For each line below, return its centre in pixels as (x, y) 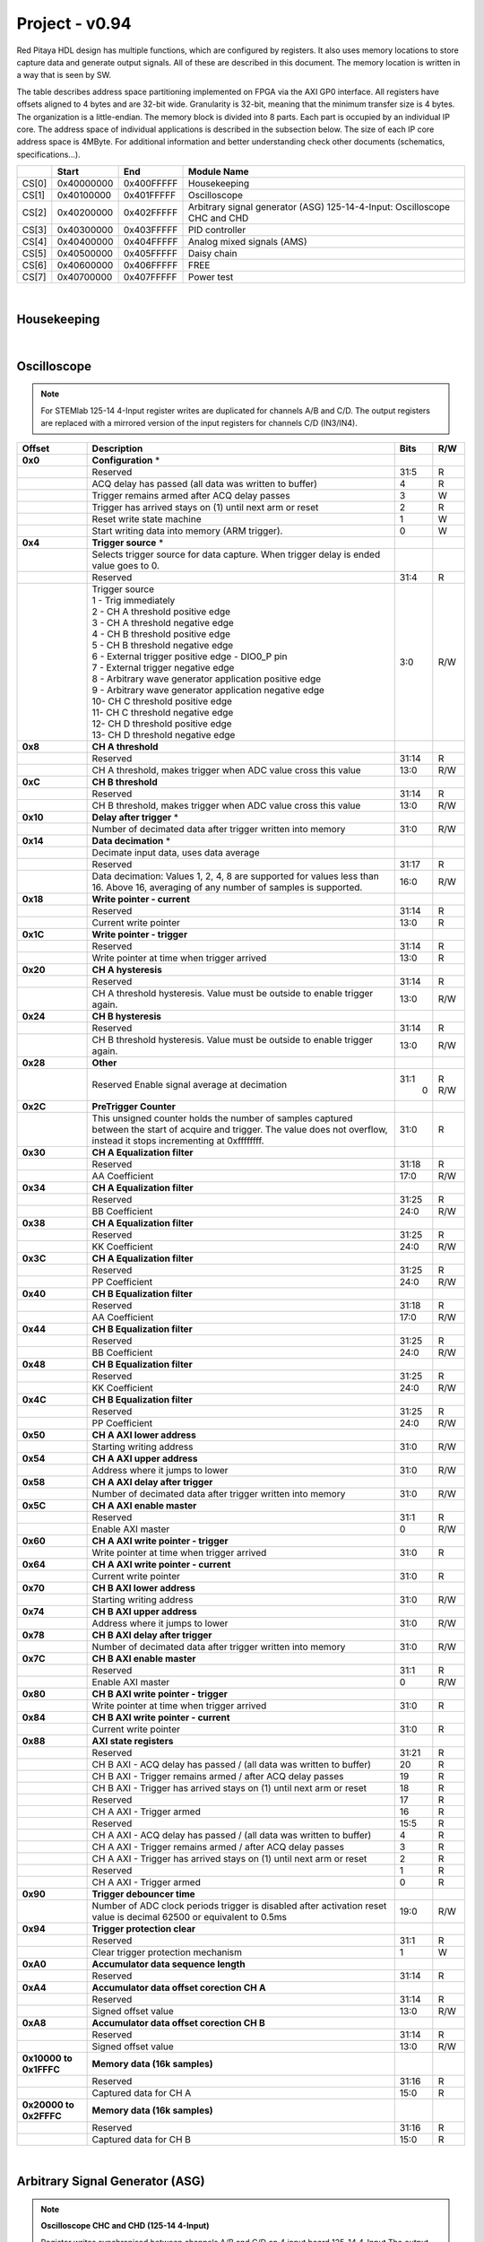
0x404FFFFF (151, 242)
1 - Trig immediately (134, 600)
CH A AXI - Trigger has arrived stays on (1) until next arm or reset (229, 1858)
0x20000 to (48, 2105)
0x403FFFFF (151, 230)
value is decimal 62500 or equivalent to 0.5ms (189, 1916)
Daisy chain (213, 254)
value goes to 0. (126, 565)
